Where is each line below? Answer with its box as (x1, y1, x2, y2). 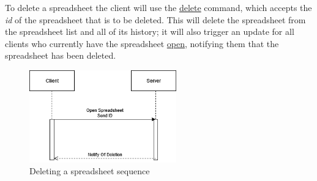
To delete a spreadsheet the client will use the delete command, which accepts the (5, 1, 312, 13)
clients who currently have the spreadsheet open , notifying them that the (5, 37, 279, 50)
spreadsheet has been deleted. (5, 49, 116, 62)
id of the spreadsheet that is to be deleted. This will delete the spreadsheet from (5, 13, 306, 26)
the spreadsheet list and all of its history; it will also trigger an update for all (5, 25, 294, 38)
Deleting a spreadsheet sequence (29, 164, 150, 177)
